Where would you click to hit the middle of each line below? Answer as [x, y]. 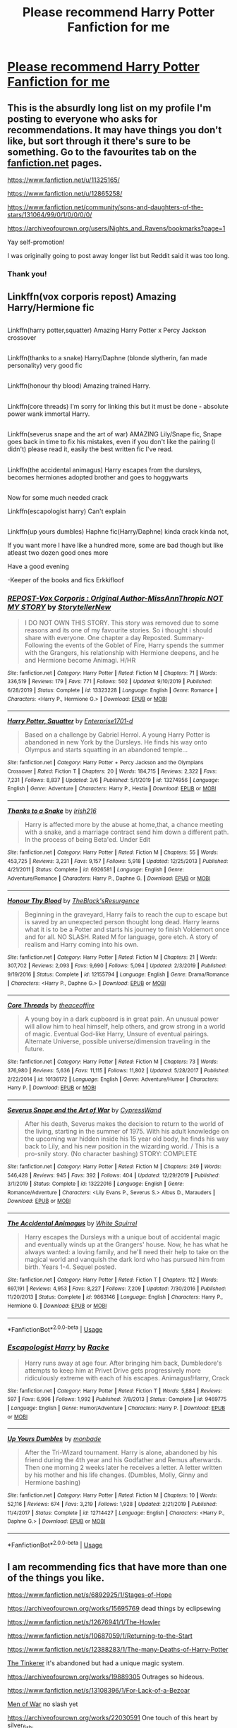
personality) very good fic [45, 366]
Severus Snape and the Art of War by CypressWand [84, 1110]
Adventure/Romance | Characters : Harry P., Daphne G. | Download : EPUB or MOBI [109, 878]
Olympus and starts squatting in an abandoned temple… [106, 750]
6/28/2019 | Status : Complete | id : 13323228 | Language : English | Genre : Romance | [112, 691]
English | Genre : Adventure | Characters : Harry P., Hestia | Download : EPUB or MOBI [112, 789]
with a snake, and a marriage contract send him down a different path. [127, 832]
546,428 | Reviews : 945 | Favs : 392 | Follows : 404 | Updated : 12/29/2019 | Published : [114, 1175]
